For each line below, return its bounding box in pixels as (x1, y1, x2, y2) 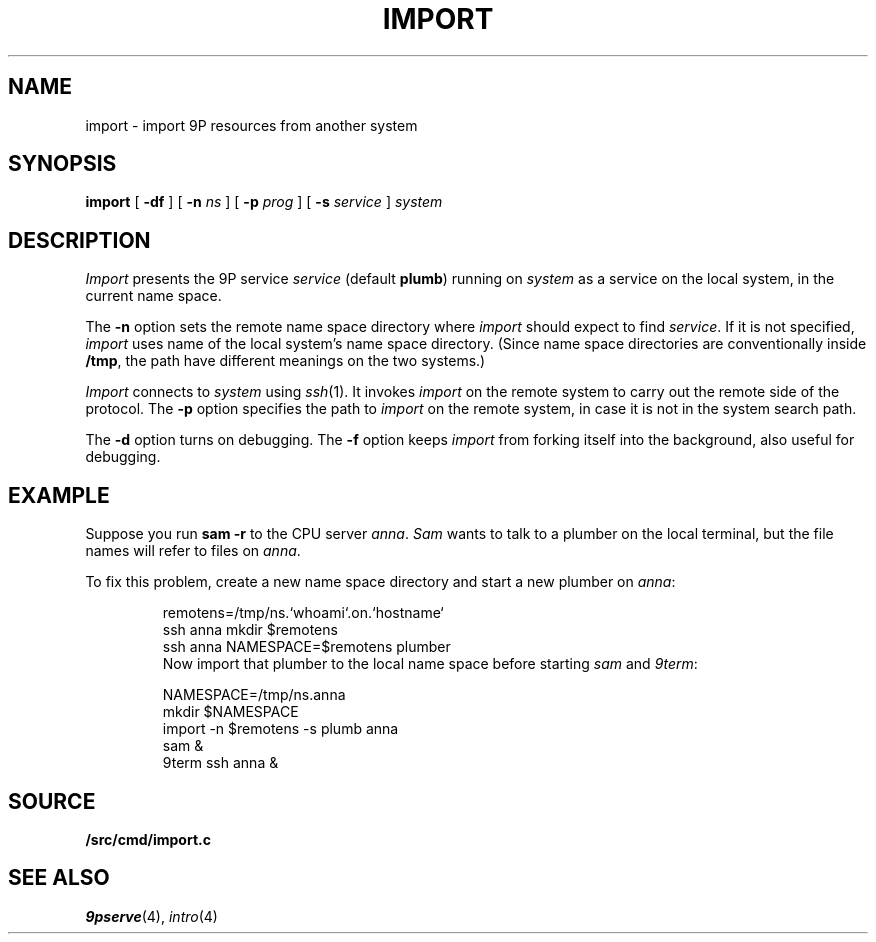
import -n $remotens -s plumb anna (162, 720, 399, 738)
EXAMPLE (8, 482, 110, 508)
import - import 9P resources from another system (85, 116, 418, 134)
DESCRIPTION (8, 227, 151, 253)
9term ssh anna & (162, 754, 279, 772)
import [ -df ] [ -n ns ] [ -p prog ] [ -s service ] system (85, 193, 443, 211)
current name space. (85, 287, 222, 305)
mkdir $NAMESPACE (162, 703, 299, 721)
